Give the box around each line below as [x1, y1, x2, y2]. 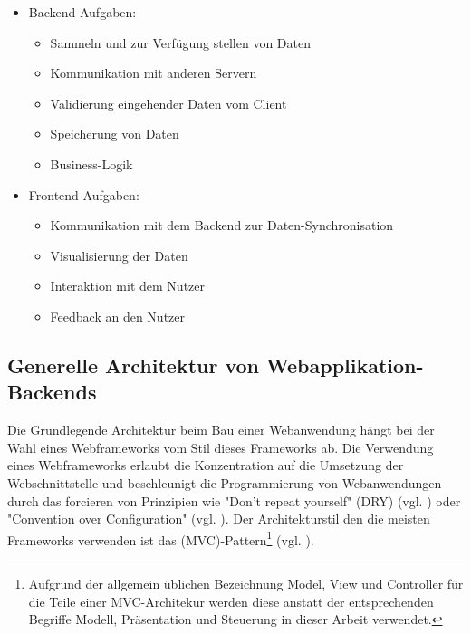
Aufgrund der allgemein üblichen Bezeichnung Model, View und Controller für [28, 573, 464, 592]
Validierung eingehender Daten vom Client [50, 93, 287, 112]
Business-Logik [50, 154, 133, 173]
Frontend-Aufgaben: [28, 185, 139, 204]
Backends [7, 378, 97, 406]
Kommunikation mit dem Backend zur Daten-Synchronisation [50, 216, 394, 235]
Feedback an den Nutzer [50, 306, 185, 325]
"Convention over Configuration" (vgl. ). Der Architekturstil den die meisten [7, 509, 430, 528]
